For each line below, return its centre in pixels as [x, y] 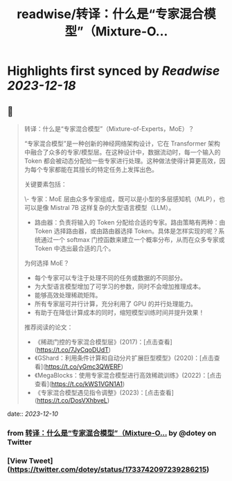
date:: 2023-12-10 [33, 414]
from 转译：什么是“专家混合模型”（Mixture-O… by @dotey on [112, 432]
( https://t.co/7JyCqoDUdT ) [73, 350]
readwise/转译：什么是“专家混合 [110, 14]
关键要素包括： [45, 184]
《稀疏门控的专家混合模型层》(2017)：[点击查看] [104, 342]
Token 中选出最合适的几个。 [74, 248]
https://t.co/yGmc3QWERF [83, 367]
